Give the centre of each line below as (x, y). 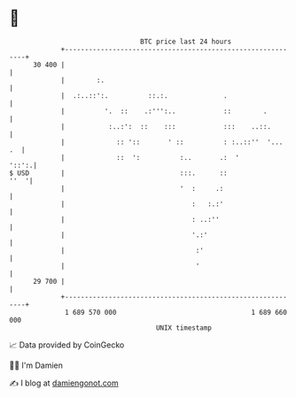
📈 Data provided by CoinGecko (67, 345)
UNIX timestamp (184, 328)
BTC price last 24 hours (186, 42)
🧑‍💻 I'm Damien (36, 365)
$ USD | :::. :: (118, 173)
